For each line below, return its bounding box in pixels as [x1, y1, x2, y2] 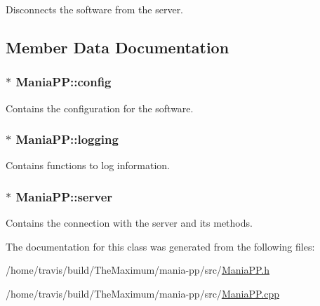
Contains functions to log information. [6, 158, 170, 173]
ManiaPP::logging [15, 131, 119, 148]
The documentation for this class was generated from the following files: [6, 239, 315, 253]
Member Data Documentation [6, 36, 229, 58]
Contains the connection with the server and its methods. [6, 215, 253, 230]
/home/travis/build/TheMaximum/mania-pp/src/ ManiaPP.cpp [6, 286, 279, 300]
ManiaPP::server [15, 187, 113, 205]
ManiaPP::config [15, 73, 112, 91]
